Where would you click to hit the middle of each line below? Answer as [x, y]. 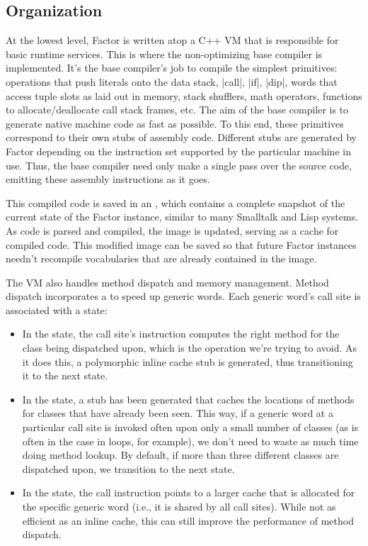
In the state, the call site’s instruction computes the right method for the [181, 334]
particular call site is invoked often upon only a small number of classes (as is [190, 427]
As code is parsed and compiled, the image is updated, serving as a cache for [172, 230]
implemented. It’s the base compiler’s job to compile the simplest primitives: [172, 68]
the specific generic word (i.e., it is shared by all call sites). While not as [179, 507]
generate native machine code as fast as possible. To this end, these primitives [175, 123]
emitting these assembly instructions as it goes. [108, 179]
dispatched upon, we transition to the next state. [128, 468]
